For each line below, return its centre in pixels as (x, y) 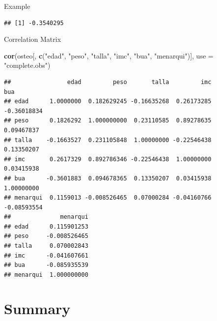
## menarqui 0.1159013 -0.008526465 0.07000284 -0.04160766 (108, 198)
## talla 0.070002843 (46, 246)
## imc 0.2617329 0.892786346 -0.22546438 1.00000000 (108, 159)
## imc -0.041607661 (46, 255)
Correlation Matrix (33, 39)
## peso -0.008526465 (46, 236)
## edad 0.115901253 (46, 226)
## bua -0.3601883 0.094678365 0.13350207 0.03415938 (108, 178)
